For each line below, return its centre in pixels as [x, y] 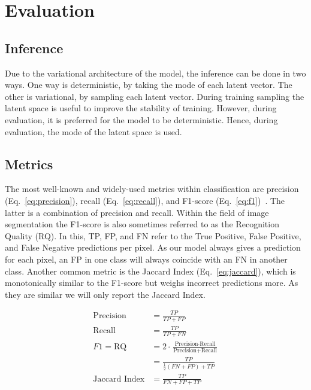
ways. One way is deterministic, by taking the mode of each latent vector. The [149, 85]
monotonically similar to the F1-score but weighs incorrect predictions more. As [152, 283]
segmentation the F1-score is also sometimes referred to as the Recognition [142, 224]
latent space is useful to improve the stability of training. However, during [141, 108]
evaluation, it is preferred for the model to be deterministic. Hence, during [141, 119]
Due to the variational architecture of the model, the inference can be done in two [155, 73]
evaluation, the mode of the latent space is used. [93, 131]
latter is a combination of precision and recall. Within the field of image [137, 212]
